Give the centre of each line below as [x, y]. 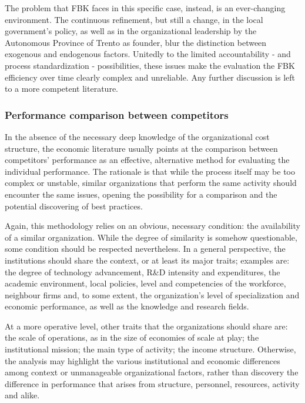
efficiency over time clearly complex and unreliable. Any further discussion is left [150, 77]
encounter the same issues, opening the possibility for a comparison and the [141, 194]
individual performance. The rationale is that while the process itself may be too [150, 171]
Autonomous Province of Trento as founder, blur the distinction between [136, 42]
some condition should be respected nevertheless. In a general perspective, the [145, 249]
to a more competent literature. [61, 89]
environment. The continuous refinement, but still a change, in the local [134, 19]
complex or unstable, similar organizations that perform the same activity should [151, 183]
